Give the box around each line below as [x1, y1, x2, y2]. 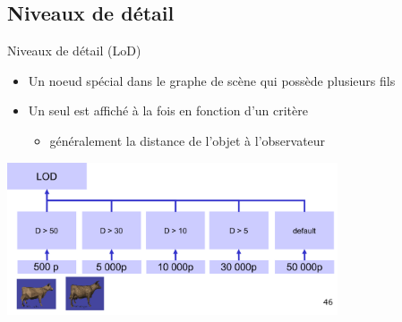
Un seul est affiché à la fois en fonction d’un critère [28, 101, 308, 120]
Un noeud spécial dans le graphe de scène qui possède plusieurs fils [28, 71, 396, 89]
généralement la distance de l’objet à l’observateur [49, 131, 326, 149]
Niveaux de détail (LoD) [7, 41, 141, 60]
